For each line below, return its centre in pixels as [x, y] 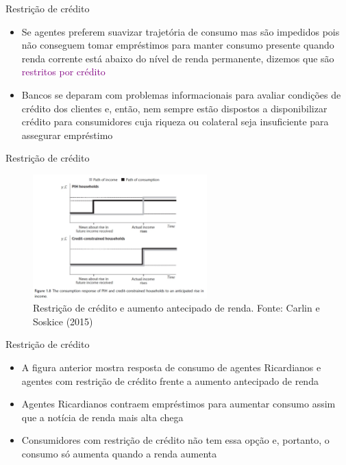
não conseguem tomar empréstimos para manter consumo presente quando [178, 45]
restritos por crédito [63, 72]
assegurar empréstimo [67, 135]
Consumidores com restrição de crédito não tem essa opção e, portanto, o [175, 440]
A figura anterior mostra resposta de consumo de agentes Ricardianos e [171, 367]
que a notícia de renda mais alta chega [102, 417]
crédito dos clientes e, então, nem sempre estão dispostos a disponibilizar [174, 108]
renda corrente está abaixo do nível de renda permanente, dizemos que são [178, 58]
